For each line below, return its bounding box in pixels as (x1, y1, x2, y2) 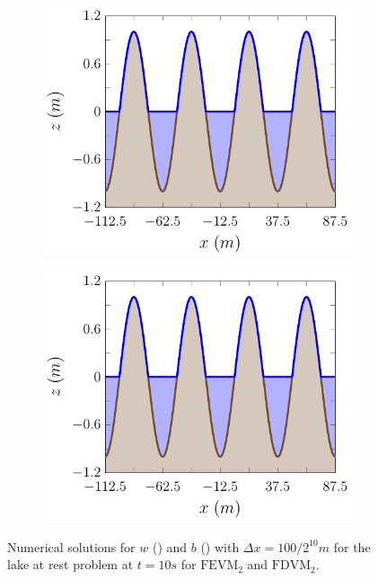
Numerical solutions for (7, 537, 136, 556)
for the (333, 537, 371, 556)
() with (200, 537, 240, 556)
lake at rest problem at (7, 555, 134, 574)
